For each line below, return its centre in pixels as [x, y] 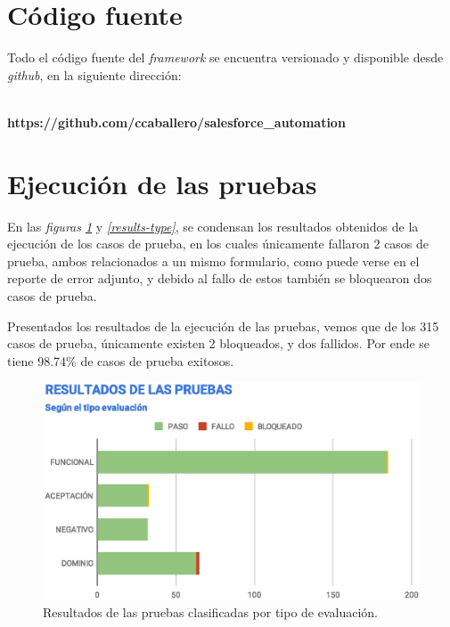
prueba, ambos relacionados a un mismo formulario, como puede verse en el [213, 261]
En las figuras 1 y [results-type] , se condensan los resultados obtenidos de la [213, 226]
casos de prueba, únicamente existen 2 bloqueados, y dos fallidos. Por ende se [219, 343]
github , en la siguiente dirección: [94, 74]
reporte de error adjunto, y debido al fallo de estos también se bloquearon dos [220, 278]
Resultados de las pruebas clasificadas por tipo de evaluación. [211, 612]
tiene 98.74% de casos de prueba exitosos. [121, 360]
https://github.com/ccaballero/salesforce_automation [176, 122]
